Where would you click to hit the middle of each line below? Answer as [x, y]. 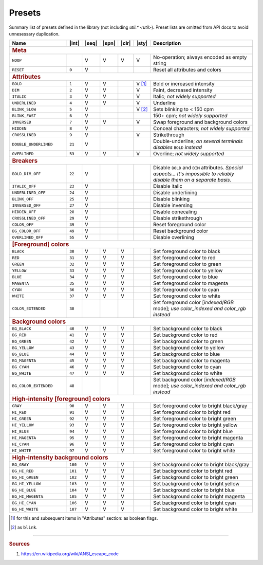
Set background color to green [188, 342]
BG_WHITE [22, 373]
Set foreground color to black [187, 252]
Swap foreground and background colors [200, 122]
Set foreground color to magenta [191, 283]
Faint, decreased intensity [183, 90]
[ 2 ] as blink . [24, 527]
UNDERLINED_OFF [29, 192]
